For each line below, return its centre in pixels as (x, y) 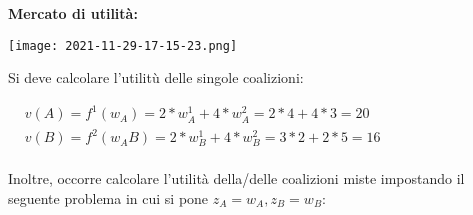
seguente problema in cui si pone (108, 197)
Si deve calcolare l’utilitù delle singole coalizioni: (156, 77)
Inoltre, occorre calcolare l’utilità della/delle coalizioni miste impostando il (236, 178)
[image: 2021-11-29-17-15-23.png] (123, 45)
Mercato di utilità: (73, 13)
